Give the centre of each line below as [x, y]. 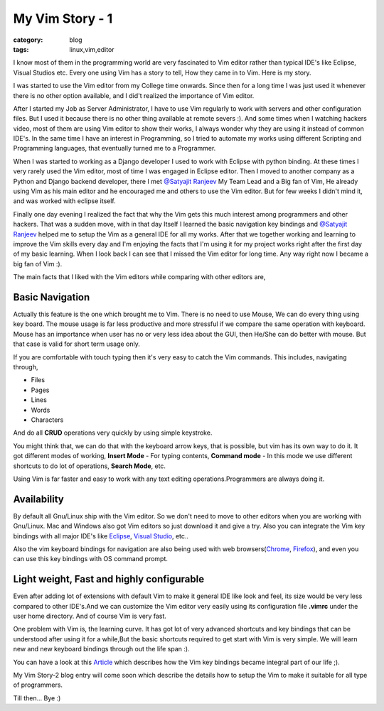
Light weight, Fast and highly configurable [109, 579]
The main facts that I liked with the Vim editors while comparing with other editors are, [139, 277]
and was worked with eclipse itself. [65, 201]
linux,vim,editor [92, 49]
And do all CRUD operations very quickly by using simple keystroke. [113, 433]
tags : [21, 49]
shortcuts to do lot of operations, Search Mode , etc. [90, 466]
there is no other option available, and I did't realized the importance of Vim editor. [134, 95]
